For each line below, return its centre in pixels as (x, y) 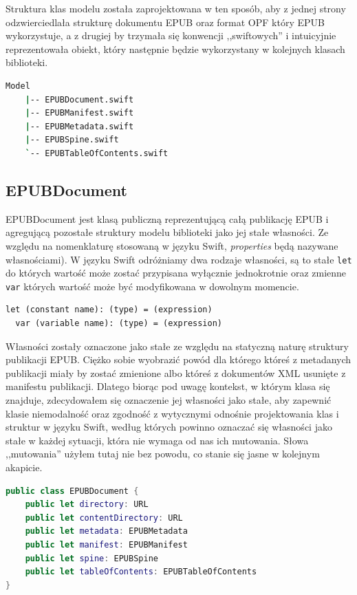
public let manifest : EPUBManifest (106, 544)
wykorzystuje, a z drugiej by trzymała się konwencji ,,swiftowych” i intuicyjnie (171, 35)
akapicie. (24, 467)
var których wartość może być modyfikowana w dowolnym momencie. (152, 286)
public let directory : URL (87, 505)
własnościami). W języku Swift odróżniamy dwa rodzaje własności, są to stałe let (179, 259)
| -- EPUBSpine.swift (72, 140)
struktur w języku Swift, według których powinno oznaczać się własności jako (169, 427)
